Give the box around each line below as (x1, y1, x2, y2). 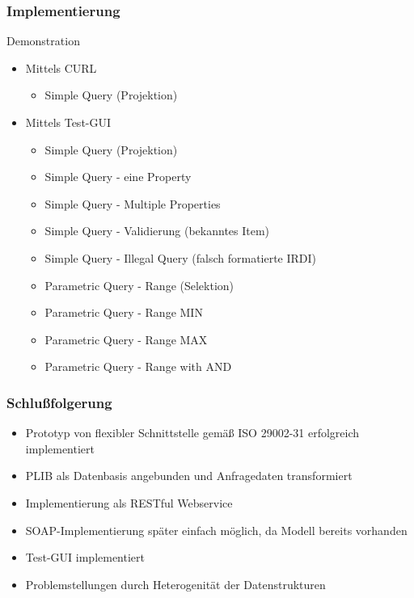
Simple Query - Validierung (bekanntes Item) (44, 222, 270, 239)
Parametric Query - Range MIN (44, 304, 203, 321)
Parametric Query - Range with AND (44, 358, 232, 375)
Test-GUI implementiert (25, 549, 145, 566)
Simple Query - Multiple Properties (44, 195, 221, 212)
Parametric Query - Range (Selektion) (44, 276, 234, 293)
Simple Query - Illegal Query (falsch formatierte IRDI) (44, 249, 317, 266)
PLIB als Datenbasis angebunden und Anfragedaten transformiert (25, 467, 353, 484)
